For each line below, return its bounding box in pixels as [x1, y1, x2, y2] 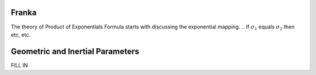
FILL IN [11, 62, 29, 69]
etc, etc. [11, 31, 31, 38]
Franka [11, 8, 37, 17]
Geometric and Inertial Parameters [11, 47, 140, 56]
